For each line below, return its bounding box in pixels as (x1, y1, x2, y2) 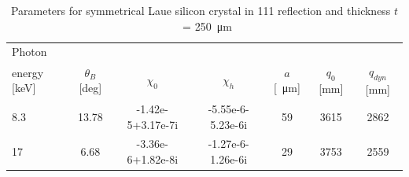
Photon (12, 43, 47, 60)
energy (12, 64, 44, 80)
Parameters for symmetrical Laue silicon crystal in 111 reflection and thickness (10, 2, 391, 18)
